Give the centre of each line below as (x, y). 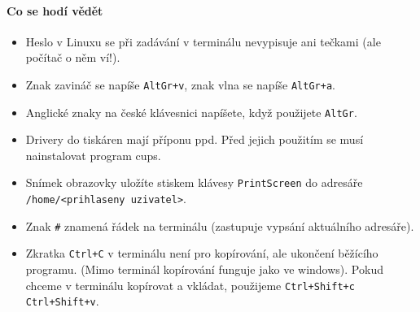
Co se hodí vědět (55, 10)
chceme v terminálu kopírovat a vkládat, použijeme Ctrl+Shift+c (190, 285)
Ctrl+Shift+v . (62, 301)
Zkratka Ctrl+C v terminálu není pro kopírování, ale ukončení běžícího (202, 253)
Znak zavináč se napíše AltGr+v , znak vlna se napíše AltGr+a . (180, 84)
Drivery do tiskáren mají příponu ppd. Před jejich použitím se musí (195, 139)
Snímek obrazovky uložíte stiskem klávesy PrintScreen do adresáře (194, 182)
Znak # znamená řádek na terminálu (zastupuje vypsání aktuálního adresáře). (220, 225)
